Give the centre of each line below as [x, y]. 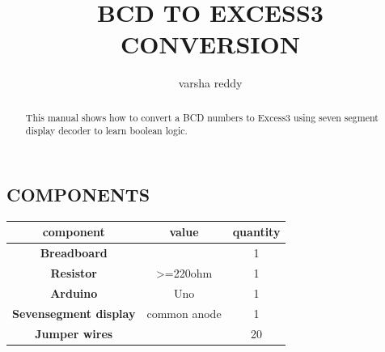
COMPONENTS [78, 195]
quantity [256, 232]
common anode [184, 313]
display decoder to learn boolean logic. [106, 131]
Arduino [74, 293]
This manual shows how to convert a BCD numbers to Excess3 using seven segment [202, 117]
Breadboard [74, 253]
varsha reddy [210, 83]
